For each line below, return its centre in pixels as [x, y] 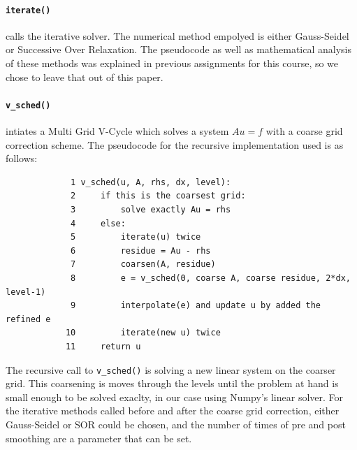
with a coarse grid [304, 131]
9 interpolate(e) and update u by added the [196, 306]
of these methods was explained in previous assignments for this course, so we [172, 63]
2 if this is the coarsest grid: [158, 196]
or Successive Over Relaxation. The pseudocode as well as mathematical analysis [179, 49]
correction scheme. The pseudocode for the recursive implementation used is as [175, 144]
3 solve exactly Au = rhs [151, 210]
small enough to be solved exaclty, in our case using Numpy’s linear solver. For [175, 397]
